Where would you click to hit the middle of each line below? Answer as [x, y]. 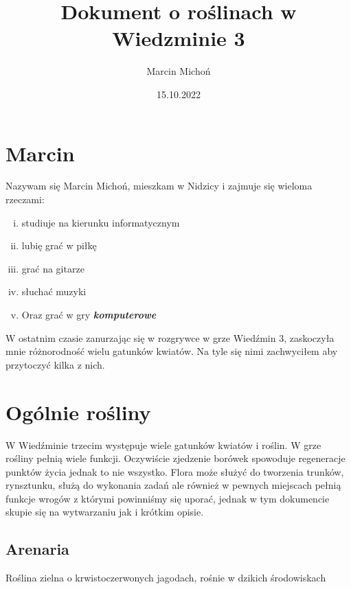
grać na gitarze [53, 268]
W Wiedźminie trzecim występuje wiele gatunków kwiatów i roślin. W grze [163, 444]
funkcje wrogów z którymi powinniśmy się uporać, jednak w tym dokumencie [168, 498]
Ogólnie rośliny [78, 412]
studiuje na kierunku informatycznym [101, 222]
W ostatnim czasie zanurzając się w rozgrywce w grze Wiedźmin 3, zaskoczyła [170, 337]
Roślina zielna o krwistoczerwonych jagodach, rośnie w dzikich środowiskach [166, 578]
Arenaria [37, 549]
